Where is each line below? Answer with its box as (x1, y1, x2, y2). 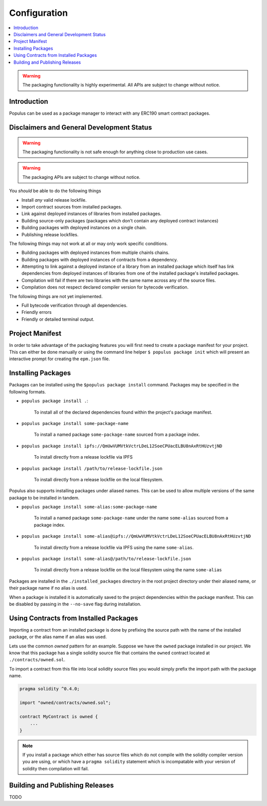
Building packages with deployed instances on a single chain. (21, 225, 147, 231)
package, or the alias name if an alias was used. (9, 634, 107, 640)
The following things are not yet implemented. (9, 293, 103, 299)
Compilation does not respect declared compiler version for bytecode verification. (21, 284, 189, 290)
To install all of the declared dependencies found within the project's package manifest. (34, 409, 213, 415)
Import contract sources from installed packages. (21, 204, 122, 210)
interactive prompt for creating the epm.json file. (9, 356, 110, 362)
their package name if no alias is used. (9, 585, 88, 591)
